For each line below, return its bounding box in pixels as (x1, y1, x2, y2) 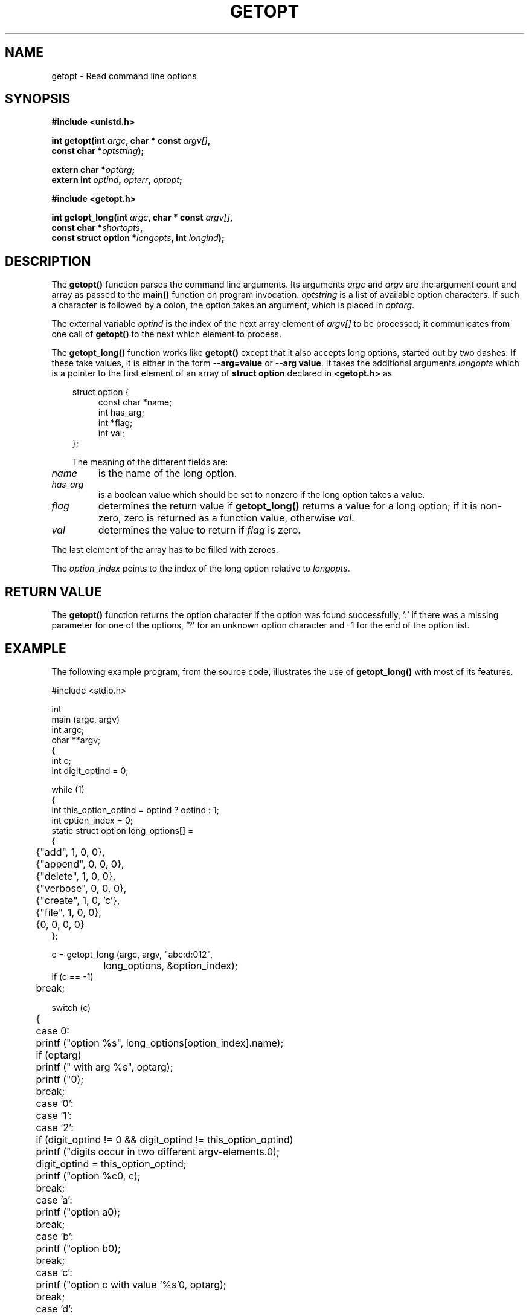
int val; (98, 428, 125, 439)
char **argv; (51, 734, 101, 745)
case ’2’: (36, 1121, 74, 1134)
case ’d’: (36, 1302, 73, 1315)
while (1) (51, 784, 85, 795)
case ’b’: (36, 1230, 74, 1242)
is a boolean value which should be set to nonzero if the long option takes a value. (98, 489, 425, 500)
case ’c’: (36, 1266, 72, 1279)
